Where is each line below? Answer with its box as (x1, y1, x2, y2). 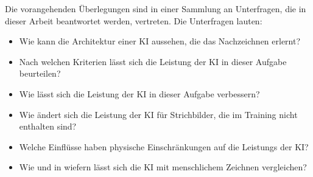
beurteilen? (19, 67, 61, 80)
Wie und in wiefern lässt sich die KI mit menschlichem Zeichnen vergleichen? (19, 161, 307, 173)
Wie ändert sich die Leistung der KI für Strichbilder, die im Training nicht (19, 108, 298, 120)
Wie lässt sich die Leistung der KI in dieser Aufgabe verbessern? (19, 87, 260, 100)
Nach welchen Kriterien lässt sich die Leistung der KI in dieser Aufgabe (19, 55, 287, 68)
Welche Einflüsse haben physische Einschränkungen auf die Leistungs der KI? (19, 140, 309, 153)
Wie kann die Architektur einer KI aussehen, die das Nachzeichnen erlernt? (19, 35, 301, 47)
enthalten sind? (19, 120, 77, 133)
